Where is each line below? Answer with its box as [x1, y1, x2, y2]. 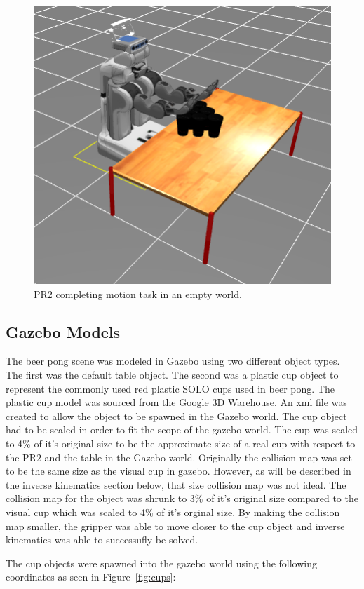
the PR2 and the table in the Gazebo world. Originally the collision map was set [6, 449, 352, 464]
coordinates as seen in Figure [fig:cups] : [6, 569, 176, 584]
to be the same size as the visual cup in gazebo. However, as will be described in [6, 463, 351, 478]
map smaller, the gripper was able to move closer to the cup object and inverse [6, 518, 345, 533]
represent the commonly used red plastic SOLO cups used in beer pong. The [6, 381, 335, 395]
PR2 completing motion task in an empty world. [34, 286, 242, 301]
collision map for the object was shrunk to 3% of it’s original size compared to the [6, 491, 358, 506]
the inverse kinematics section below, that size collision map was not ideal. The [6, 477, 346, 492]
